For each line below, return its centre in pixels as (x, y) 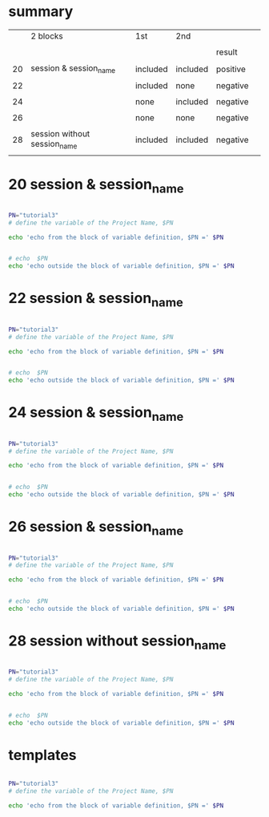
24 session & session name (96, 414)
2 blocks (47, 36)
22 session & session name (96, 300)
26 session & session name (96, 528)
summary (41, 12)
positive (231, 69)
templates (43, 755)
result (227, 52)
